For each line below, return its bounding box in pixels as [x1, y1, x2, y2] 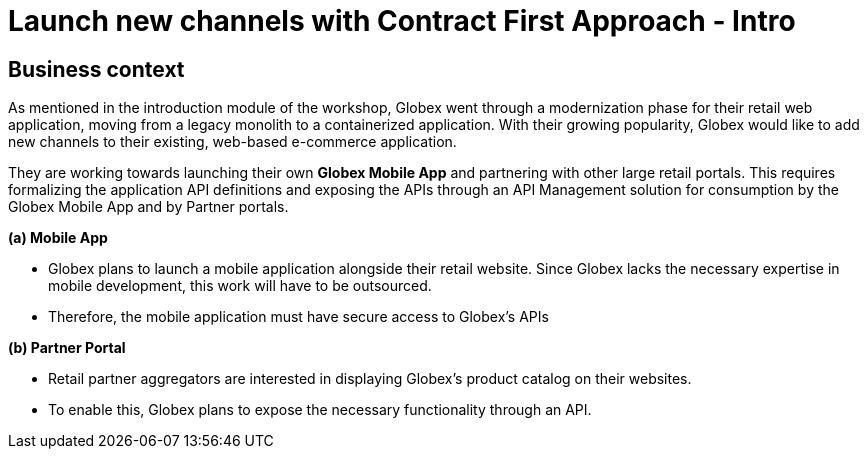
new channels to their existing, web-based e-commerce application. [8, 133, 457, 151]
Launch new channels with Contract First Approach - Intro [8, 4, 796, 38]
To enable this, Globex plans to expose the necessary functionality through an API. [48, 401, 592, 419]
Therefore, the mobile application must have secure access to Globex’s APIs [48, 308, 549, 326]
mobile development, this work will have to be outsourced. [48, 277, 432, 295]
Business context [8, 56, 185, 82]
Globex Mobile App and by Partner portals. [8, 198, 289, 216]
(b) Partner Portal [8, 339, 126, 357]
